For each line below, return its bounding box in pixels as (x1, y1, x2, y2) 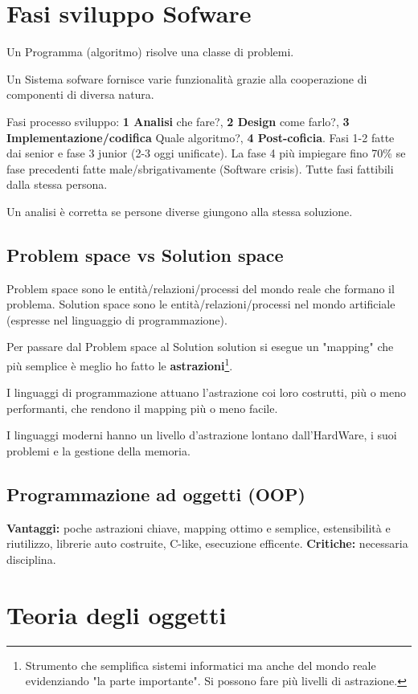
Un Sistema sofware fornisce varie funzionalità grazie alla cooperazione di (6, 70, 367, 87)
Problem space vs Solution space (6, 242, 284, 267)
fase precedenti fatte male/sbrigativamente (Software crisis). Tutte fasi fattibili (6, 160, 394, 177)
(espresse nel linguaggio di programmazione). (6, 311, 227, 328)
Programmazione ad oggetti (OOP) (6, 482, 305, 507)
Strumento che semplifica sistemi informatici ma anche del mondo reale (25, 656, 376, 673)
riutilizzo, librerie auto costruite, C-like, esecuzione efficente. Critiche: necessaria (6, 535, 408, 552)
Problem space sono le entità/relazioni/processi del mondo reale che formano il (6, 280, 395, 296)
